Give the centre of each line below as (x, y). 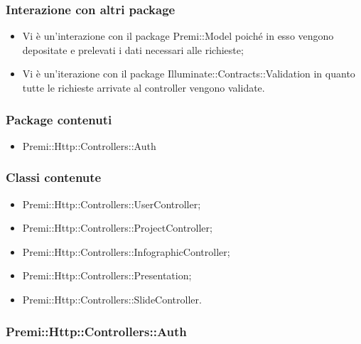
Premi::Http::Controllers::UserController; (112, 204)
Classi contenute (54, 177)
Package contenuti (59, 119)
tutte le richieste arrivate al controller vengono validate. (144, 87)
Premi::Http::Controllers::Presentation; (107, 275)
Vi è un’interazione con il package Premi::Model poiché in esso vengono (178, 36)
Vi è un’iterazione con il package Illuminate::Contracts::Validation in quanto (189, 74)
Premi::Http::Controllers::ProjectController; (117, 228)
